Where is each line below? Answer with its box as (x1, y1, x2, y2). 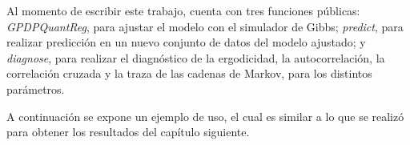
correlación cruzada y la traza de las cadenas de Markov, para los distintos (6, 65, 372, 82)
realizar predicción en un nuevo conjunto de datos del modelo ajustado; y (6, 34, 366, 50)
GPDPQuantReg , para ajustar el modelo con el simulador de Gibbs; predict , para (6, 18, 404, 34)
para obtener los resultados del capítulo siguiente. (6, 123, 250, 140)
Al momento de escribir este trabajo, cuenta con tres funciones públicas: (6, 2, 360, 18)
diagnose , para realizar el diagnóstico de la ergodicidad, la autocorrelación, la (6, 49, 385, 66)
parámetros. (6, 80, 65, 97)
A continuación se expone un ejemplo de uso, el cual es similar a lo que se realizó (6, 107, 404, 124)
